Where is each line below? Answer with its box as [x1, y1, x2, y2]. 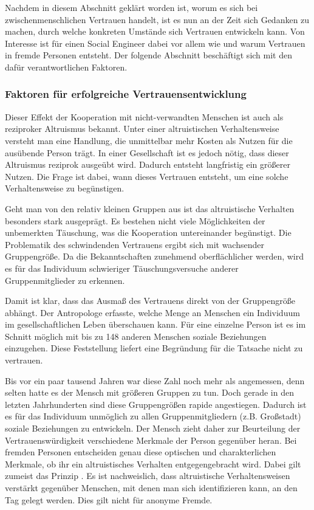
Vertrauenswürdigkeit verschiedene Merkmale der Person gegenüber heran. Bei [5, 433, 297, 446]
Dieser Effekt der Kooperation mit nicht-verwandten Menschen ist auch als [5, 110, 284, 123]
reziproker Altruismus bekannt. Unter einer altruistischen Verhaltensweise [5, 122, 279, 135]
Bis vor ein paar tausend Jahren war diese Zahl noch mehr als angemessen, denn [5, 374, 305, 387]
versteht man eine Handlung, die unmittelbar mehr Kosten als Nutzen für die [5, 134, 293, 146]
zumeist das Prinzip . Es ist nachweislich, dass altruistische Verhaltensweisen [5, 469, 290, 482]
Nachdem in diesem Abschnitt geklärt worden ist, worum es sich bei [5, 1, 258, 13]
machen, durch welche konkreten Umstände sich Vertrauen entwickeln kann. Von [5, 25, 305, 38]
